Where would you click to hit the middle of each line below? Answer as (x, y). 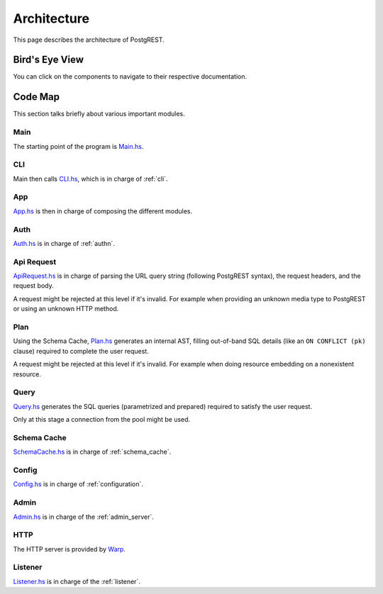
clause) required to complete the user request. (81, 351)
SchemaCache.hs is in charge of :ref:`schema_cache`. (92, 452)
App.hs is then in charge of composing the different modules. (103, 211)
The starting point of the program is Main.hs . (78, 146)
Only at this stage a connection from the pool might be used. (102, 420)
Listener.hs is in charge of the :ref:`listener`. (77, 581)
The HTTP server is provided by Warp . (69, 549)
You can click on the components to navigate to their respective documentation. (130, 77)
